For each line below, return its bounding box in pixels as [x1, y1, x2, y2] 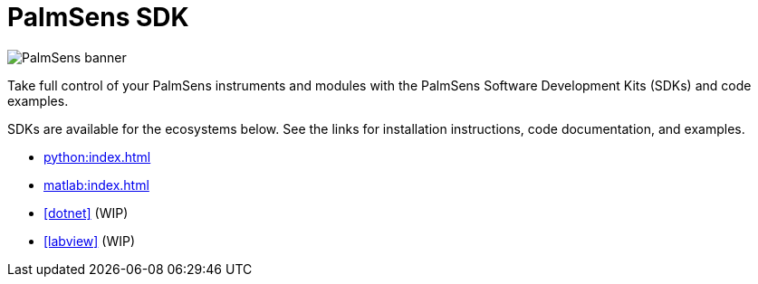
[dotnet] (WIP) [43, 204, 129, 221]
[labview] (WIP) [43, 232, 136, 249]
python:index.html [43, 148, 151, 165]
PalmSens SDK [7, 2, 189, 33]
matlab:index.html [43, 176, 149, 193]
